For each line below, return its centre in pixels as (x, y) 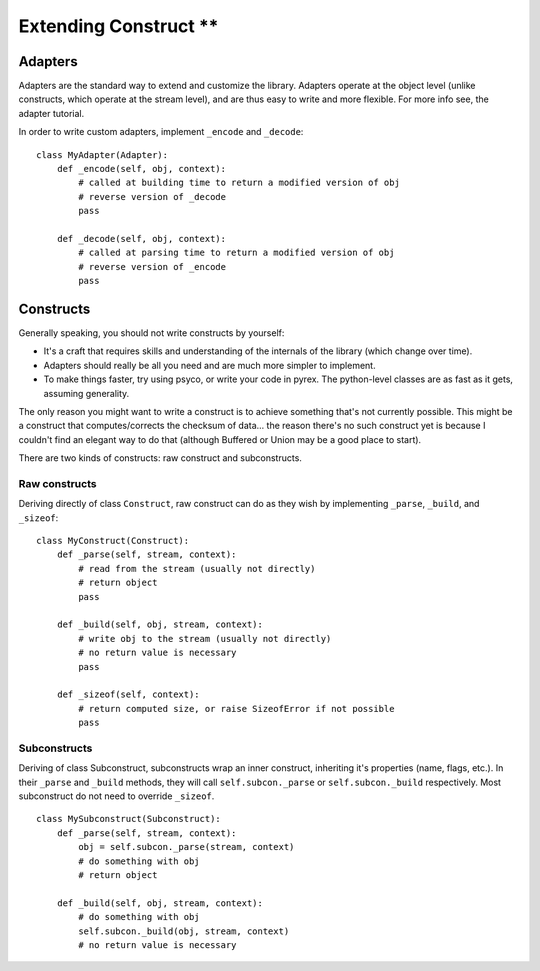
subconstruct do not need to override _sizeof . (116, 796)
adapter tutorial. (51, 113)
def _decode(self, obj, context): (141, 238)
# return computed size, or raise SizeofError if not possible (236, 708)
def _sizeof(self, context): (128, 694)
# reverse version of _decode (152, 196)
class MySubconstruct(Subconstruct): (129, 819)
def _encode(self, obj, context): (141, 169)
